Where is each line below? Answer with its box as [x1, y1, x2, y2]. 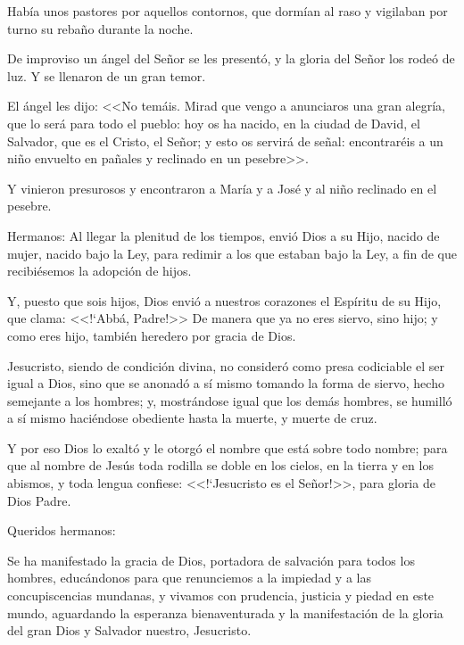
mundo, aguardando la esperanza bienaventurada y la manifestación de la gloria [7, 603, 443, 622]
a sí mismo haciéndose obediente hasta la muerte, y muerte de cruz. [7, 409, 377, 427]
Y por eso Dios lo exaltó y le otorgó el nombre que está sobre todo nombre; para [7, 438, 448, 457]
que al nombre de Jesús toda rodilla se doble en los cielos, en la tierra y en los [7, 456, 434, 475]
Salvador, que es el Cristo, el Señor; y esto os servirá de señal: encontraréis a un [7, 131, 443, 150]
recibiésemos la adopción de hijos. [7, 261, 192, 280]
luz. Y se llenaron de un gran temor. [7, 66, 206, 85]
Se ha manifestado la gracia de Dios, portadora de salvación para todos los [7, 550, 415, 569]
